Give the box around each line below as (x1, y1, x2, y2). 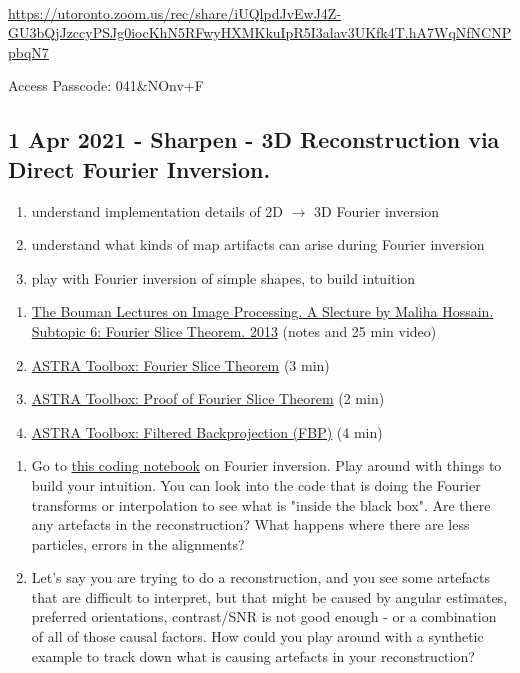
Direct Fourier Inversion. (8, 153, 271, 184)
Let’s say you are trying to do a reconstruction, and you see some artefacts (31, 567, 490, 588)
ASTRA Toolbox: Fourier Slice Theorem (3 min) (31, 354, 330, 375)
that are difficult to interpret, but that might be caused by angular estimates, (31, 586, 508, 607)
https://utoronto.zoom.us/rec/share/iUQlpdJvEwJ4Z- (8, 2, 342, 23)
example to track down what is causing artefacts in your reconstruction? (31, 645, 475, 666)
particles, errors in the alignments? (31, 533, 245, 554)
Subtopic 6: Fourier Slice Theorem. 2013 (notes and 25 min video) (31, 320, 437, 341)
